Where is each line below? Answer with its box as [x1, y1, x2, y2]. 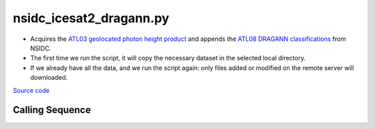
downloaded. [30, 74, 68, 82]
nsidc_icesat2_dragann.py [12, 10, 169, 26]
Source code [12, 86, 50, 94]
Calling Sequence [12, 104, 92, 116]
